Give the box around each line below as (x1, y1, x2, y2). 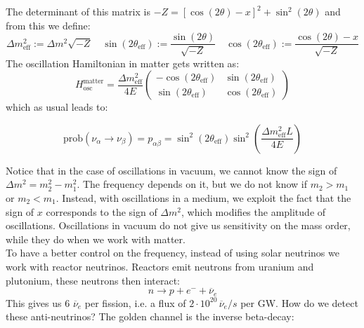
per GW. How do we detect (240, 295, 358, 310)
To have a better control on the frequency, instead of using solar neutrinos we (6, 245, 339, 260)
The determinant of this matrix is (6, 4, 150, 18)
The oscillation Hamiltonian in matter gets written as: (6, 55, 240, 70)
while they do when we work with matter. (6, 231, 186, 246)
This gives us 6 (6, 295, 70, 310)
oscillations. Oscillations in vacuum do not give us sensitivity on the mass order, (6, 218, 351, 233)
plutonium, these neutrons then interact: (6, 273, 180, 287)
